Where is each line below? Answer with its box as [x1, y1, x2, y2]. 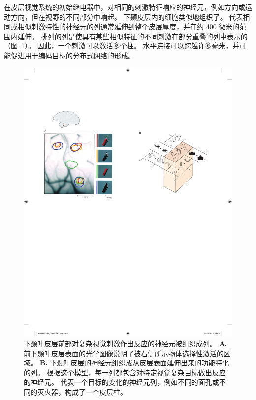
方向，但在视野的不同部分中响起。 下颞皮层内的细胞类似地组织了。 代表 [10, 11, 243, 22]
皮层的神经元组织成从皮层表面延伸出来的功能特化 [70, 358, 229, 368]
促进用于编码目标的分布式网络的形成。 [10, 50, 135, 60]
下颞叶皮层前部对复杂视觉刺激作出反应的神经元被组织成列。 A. [24, 338, 227, 348]
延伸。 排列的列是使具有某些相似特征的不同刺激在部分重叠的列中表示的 [17, 31, 248, 41]
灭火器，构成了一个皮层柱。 [37, 386, 127, 397]
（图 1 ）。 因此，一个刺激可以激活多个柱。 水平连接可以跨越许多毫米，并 [4, 40, 240, 51]
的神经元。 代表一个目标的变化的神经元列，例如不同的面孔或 [24, 377, 219, 387]
